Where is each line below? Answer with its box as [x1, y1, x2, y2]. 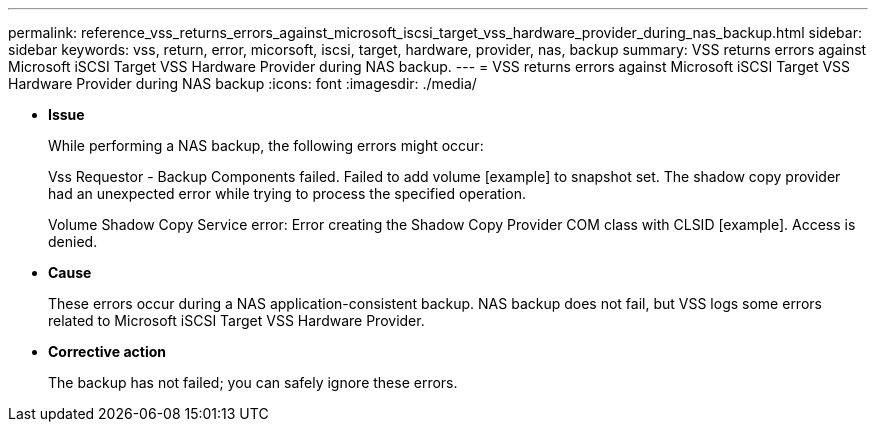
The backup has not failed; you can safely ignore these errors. [48, 374, 458, 391]
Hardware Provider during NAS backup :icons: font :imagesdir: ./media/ [8, 75, 477, 92]
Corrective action [48, 343, 166, 360]
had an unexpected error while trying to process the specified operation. [48, 185, 526, 202]
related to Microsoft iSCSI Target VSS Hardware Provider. [48, 312, 425, 329]
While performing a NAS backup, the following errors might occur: [48, 137, 484, 154]
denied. [48, 233, 98, 250]
